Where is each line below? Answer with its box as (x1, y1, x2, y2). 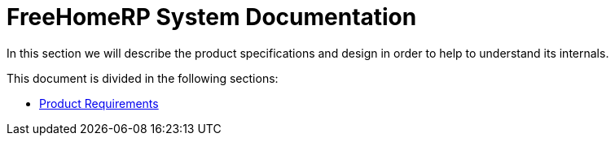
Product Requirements (39, 96, 159, 110)
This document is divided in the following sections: (7, 71, 279, 85)
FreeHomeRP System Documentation (7, 3, 417, 31)
